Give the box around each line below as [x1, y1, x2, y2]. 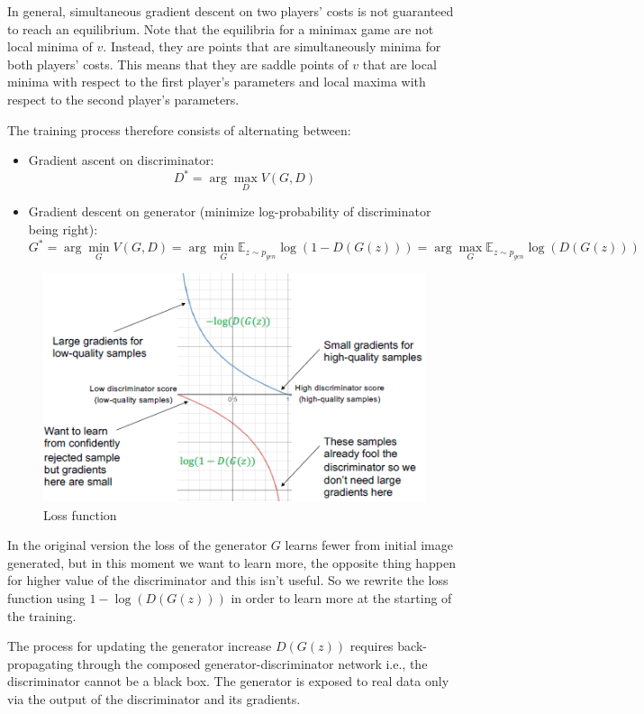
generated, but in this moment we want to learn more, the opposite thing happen [7, 553, 457, 572]
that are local [362, 54, 437, 73]
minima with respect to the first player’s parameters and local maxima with [7, 72, 426, 91]
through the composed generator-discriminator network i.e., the [77, 654, 428, 673]
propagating [7, 654, 74, 673]
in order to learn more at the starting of [231, 588, 452, 607]
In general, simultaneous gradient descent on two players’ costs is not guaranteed [7, 2, 454, 20]
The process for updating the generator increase [7, 636, 272, 655]
